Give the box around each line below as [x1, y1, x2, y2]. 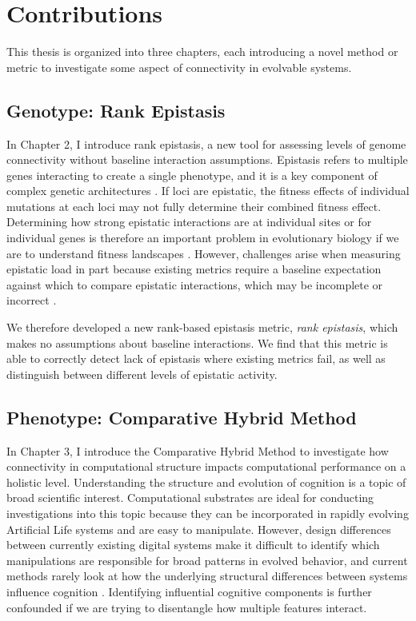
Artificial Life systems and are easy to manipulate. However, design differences [6, 520, 391, 537]
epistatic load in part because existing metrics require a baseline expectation [6, 261, 382, 277]
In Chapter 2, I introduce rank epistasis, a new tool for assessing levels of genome [6, 135, 406, 152]
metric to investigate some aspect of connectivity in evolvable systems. [6, 58, 352, 75]
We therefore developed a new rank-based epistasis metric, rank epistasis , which [6, 319, 398, 336]
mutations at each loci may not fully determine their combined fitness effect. [6, 197, 382, 214]
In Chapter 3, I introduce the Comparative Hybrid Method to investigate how [6, 442, 389, 459]
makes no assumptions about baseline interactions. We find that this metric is [6, 334, 388, 351]
